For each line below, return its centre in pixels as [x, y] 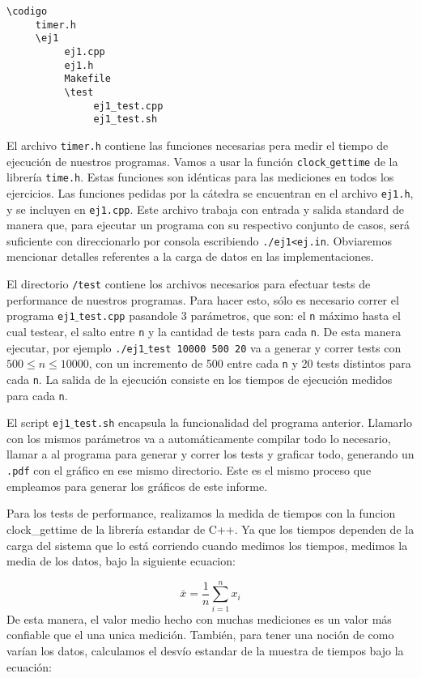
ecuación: [29, 666]
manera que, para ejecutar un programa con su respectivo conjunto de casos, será [208, 225]
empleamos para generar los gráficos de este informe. [137, 486]
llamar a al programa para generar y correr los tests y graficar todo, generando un [210, 454]
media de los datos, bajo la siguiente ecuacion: [121, 561]
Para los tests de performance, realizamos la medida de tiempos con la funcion [201, 513]
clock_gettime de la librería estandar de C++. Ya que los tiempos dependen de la [210, 529]
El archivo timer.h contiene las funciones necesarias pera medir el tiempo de [198, 145]
